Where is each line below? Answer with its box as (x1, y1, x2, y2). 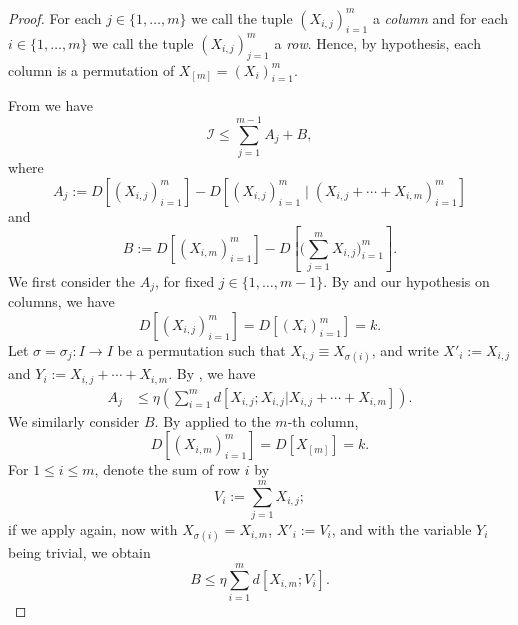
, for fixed (155, 270, 215, 291)
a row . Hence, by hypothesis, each (274, 32, 481, 53)
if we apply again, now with (8, 518, 178, 539)
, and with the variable (331, 518, 472, 539)
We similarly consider (8, 410, 140, 431)
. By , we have (168, 363, 256, 384)
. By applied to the (154, 410, 271, 431)
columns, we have (8, 291, 115, 312)
